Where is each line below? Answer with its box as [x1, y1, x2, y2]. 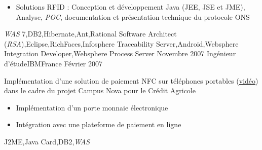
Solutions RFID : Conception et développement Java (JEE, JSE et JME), [16, 2, 245, 12]
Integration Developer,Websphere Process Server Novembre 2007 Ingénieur [4, 48, 236, 59]
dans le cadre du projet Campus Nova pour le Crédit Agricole [4, 85, 196, 96]
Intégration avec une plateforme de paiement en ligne [16, 119, 181, 130]
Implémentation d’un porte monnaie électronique [16, 102, 168, 113]
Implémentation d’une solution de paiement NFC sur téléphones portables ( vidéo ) [4, 75, 258, 86]
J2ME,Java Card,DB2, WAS [4, 136, 90, 146]
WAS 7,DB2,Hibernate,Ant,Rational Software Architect [4, 28, 177, 39]
